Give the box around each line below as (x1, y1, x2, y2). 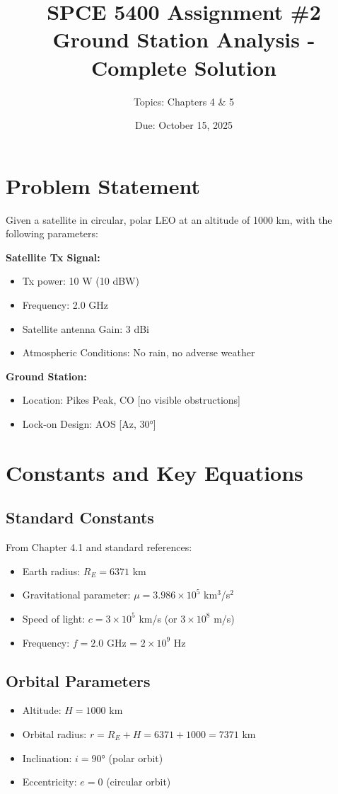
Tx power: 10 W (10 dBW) (22, 273, 139, 288)
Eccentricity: (22, 774, 77, 789)
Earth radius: (22, 563, 81, 578)
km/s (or (139, 611, 177, 625)
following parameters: (6, 226, 98, 241)
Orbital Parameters (6, 669, 151, 691)
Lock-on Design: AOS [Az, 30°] (22, 416, 156, 431)
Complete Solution (91, 52, 277, 81)
